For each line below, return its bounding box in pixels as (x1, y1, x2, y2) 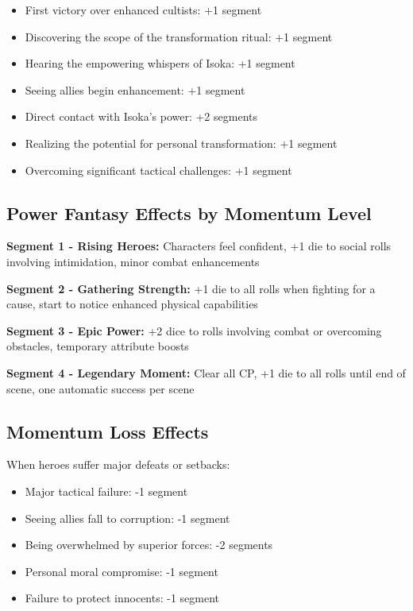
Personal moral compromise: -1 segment (25, 563, 218, 579)
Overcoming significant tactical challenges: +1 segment (25, 161, 292, 178)
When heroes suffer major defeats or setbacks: (6, 456, 230, 473)
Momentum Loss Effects (6, 419, 209, 443)
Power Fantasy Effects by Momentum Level (6, 200, 372, 225)
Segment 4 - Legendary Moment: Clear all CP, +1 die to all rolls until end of (6, 364, 406, 381)
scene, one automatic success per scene (6, 380, 195, 396)
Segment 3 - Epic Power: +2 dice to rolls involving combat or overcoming (6, 322, 382, 338)
